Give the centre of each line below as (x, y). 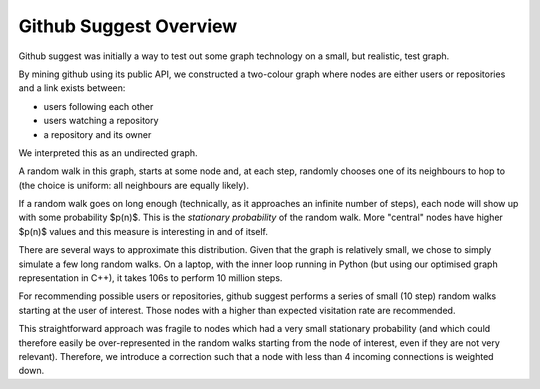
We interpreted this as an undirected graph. (108, 152)
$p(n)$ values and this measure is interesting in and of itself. (143, 231)
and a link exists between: (72, 88)
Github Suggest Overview (128, 26)
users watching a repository (101, 121)
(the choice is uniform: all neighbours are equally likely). (134, 185)
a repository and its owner (97, 134)
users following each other (98, 106)
